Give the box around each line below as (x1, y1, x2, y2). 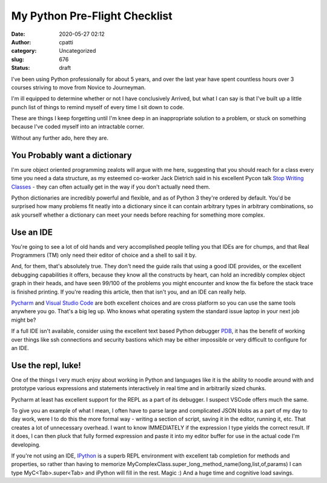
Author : (11, 38, 31, 46)
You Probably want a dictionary (11, 150, 133, 160)
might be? (11, 316, 36, 323)
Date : (11, 30, 25, 38)
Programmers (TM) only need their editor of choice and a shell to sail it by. (11, 252, 197, 258)
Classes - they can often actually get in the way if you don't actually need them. (11, 183, 211, 191)
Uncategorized (59, 47, 96, 55)
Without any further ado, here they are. (11, 134, 109, 141)
